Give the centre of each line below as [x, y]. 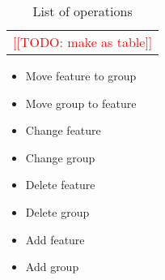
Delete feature [60, 185]
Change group [60, 157]
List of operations [82, 11]
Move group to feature [81, 103]
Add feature [55, 239]
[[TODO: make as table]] [83, 42]
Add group [52, 267]
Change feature [63, 130]
